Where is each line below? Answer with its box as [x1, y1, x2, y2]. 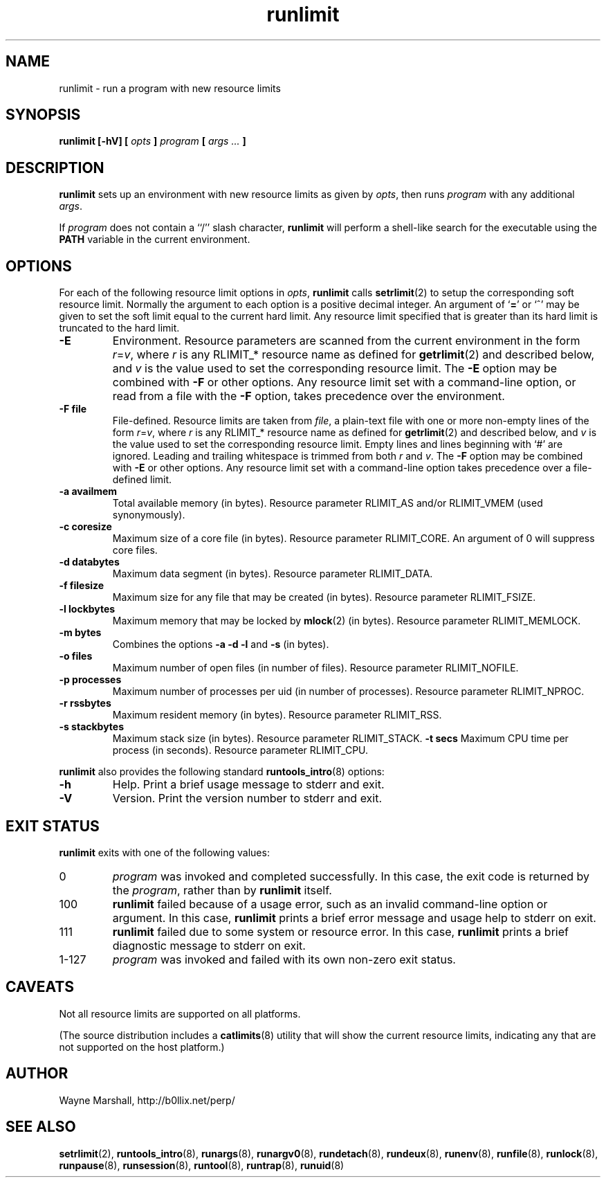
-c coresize [59, 521, 112, 533]
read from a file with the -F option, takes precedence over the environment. [112, 389, 505, 404]
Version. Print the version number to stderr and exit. [112, 791, 383, 806]
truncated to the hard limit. [59, 322, 180, 334]
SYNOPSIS [6, 106, 81, 124]
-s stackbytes [59, 721, 125, 733]
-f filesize [59, 579, 104, 592]
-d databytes [59, 556, 120, 568]
